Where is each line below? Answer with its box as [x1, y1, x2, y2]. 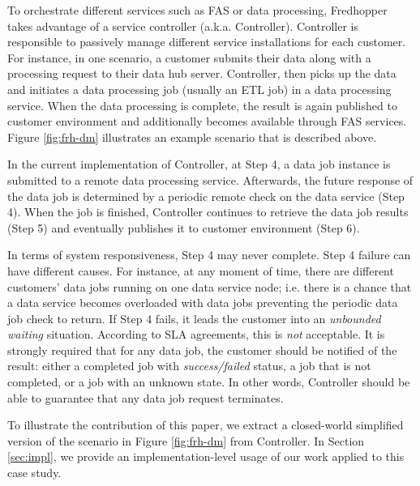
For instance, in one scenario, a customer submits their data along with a [7, 49, 371, 66]
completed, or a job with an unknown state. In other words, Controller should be [7, 373, 410, 390]
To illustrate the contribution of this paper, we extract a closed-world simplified [7, 416, 404, 433]
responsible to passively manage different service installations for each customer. [7, 33, 406, 50]
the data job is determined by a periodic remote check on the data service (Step [7, 187, 405, 204]
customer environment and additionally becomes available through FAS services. [7, 113, 407, 130]
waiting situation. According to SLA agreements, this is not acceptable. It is [7, 326, 385, 343]
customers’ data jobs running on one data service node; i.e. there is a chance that [7, 278, 412, 295]
